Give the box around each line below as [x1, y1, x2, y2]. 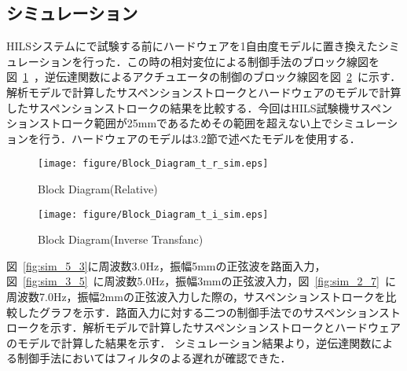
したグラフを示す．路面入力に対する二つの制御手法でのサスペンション [16, 303, 379, 320]
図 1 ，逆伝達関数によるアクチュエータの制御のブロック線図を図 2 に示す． [6, 68, 401, 85]
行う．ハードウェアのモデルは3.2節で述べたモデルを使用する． [38, 130, 361, 146]
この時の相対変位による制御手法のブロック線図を [126, 53, 380, 69]
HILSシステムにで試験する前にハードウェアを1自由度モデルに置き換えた [6, 38, 378, 54]
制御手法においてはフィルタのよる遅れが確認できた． [16, 350, 291, 366]
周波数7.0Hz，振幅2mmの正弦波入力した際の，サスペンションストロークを [6, 288, 386, 305]
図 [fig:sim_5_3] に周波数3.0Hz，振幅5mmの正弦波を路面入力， [6, 257, 326, 274]
